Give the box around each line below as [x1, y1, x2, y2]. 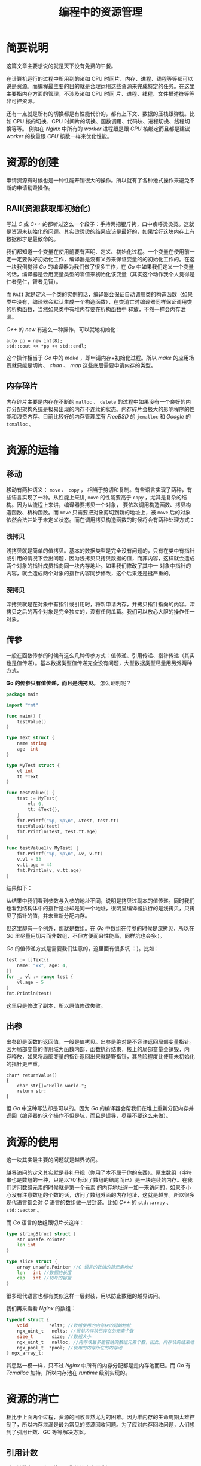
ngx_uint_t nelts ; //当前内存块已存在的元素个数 [17, 1328, 134, 1334]
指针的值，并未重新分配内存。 [16, 912, 90, 919]
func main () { [6, 713, 42, 719]
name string [17, 740, 47, 746]
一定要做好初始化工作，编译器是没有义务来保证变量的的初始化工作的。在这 [11, 255, 195, 263]
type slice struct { [6, 1258, 58, 1264]
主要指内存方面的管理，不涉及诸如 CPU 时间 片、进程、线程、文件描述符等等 [6, 90, 195, 97]
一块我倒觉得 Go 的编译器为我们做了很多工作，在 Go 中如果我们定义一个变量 [6, 263, 194, 270]
